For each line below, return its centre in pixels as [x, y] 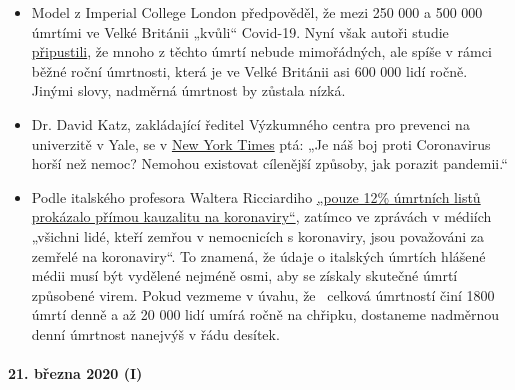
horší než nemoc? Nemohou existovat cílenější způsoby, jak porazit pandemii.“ [269, 163]
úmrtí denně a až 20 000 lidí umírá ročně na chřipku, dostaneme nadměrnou [265, 314]
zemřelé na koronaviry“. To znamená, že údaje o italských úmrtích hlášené [258, 255]
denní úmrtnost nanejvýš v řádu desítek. [155, 333]
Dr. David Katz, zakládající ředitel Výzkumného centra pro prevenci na [250, 123]
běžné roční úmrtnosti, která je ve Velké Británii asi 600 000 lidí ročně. [249, 70]
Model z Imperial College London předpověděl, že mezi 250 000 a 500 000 [257, 12]
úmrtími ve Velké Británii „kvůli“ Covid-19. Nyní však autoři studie [240, 31]
